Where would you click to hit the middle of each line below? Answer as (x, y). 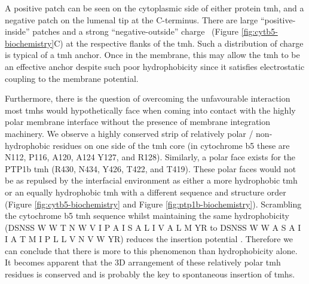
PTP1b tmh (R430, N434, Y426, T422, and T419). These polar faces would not (151, 168)
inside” (17, 31)
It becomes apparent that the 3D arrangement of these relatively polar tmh (143, 262)
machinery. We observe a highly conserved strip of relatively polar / (129, 133)
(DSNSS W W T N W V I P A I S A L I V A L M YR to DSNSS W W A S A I (153, 227)
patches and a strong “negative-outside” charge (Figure (136, 31)
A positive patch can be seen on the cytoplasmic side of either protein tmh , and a (154, 8)
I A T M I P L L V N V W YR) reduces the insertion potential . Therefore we (149, 239)
